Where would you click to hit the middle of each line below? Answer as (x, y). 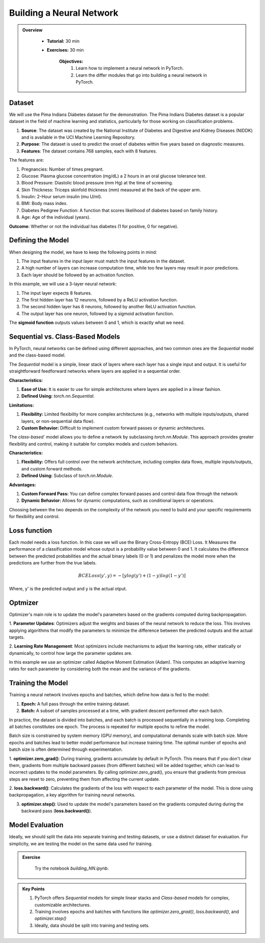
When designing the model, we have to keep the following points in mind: (83, 252)
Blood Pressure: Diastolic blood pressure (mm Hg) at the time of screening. (97, 183)
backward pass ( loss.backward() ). (57, 811)
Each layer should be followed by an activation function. (78, 275)
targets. (17, 637)
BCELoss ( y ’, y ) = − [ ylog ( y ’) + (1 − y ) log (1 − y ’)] (132, 576)
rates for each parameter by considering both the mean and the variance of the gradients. (100, 669)
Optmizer (24, 603)
